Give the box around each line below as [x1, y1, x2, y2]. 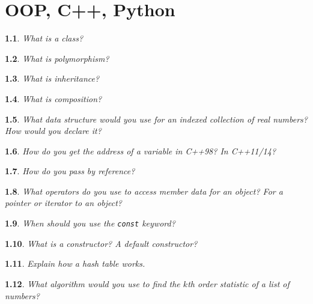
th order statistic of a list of [187, 277, 290, 290]
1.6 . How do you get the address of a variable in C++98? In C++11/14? [5, 144, 276, 157]
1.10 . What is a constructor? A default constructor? [5, 237, 198, 249]
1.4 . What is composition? [5, 92, 102, 105]
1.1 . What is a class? [5, 32, 84, 44]
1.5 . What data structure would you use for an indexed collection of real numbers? [5, 112, 308, 125]
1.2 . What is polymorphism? [5, 52, 109, 64]
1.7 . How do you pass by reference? [5, 165, 135, 177]
